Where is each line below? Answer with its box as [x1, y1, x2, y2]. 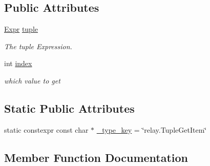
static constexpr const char [4, 124, 89, 135]
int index [4, 58, 32, 69]
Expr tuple [4, 24, 38, 34]
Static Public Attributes [4, 100, 135, 116]
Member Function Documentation [4, 149, 188, 165]
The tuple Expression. [4, 40, 72, 51]
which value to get [4, 75, 60, 86]
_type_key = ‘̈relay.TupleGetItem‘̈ [96, 124, 207, 135]
